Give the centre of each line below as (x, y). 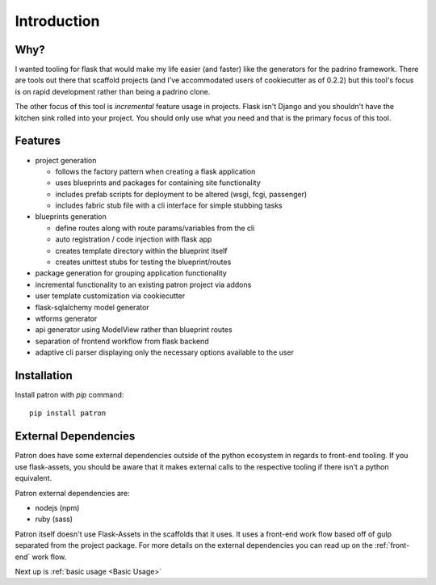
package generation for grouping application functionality (131, 273)
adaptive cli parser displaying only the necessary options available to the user (165, 352)
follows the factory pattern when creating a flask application (155, 171)
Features (38, 141)
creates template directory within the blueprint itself (141, 250)
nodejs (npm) (57, 507)
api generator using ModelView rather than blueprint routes (134, 330)
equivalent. (34, 478)
